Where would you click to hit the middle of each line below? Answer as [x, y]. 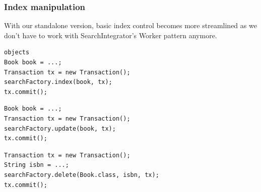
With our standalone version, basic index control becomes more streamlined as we [130, 25]
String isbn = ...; [37, 165]
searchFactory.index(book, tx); [58, 82]
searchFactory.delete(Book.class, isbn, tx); [82, 175]
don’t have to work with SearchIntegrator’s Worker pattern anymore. [111, 35]
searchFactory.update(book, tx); [60, 128]
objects [17, 53]
